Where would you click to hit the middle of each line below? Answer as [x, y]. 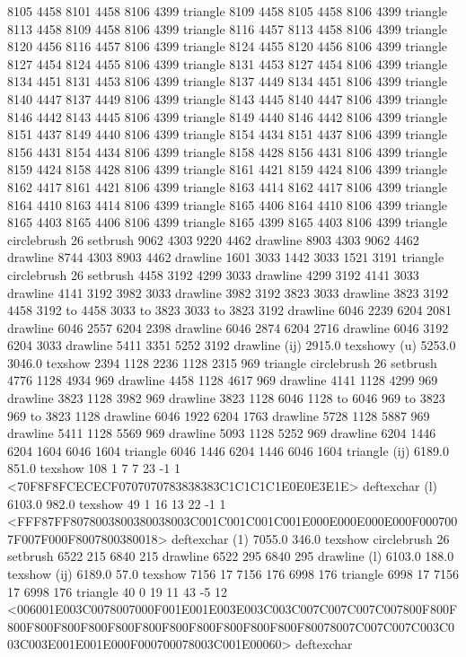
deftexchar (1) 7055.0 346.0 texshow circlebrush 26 [310, 538]
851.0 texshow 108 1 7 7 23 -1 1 [94, 468]
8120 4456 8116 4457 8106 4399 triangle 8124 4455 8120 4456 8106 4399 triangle [228, 46]
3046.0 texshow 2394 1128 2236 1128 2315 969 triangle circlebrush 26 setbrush [222, 362]
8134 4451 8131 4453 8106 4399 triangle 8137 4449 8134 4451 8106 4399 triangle [228, 81]
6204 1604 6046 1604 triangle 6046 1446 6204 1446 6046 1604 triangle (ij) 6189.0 [228, 450]
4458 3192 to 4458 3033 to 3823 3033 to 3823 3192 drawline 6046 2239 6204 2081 [230, 310]
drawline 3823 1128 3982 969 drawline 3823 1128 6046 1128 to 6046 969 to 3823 [226, 398]
